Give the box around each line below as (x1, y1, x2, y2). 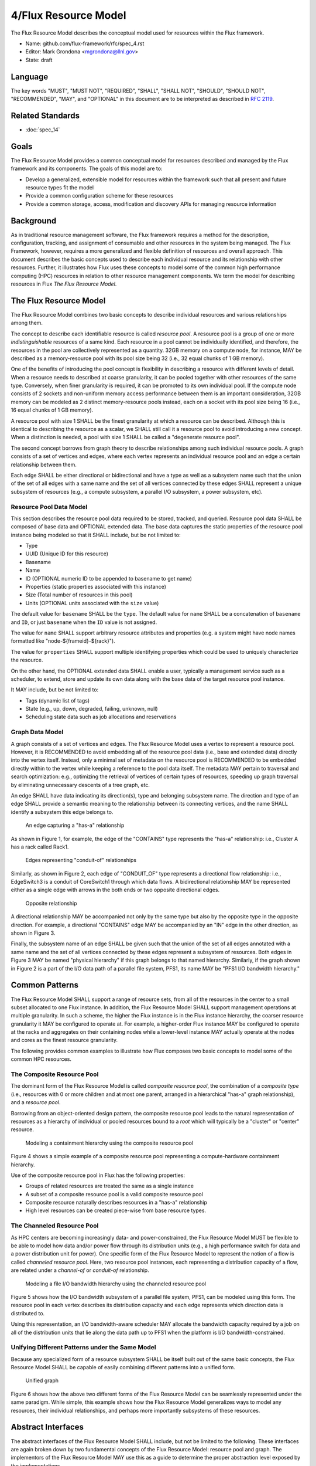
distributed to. (11, 1309, 45, 1316)
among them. (11, 320, 43, 327)
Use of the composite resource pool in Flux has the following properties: (11, 1172, 186, 1179)
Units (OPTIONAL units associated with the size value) (25, 599, 159, 606)
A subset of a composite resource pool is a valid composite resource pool (25, 1190, 203, 1197)
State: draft (25, 56, 53, 63)
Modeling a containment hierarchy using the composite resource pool (25, 1139, 193, 1146)
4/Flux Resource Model (11, 9, 126, 22)
